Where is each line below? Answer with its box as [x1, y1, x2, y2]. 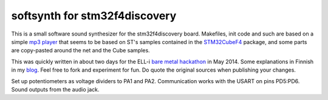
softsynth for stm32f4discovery [11, 9, 177, 22]
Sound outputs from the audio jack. [11, 86, 100, 93]
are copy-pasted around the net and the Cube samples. [11, 47, 150, 54]
